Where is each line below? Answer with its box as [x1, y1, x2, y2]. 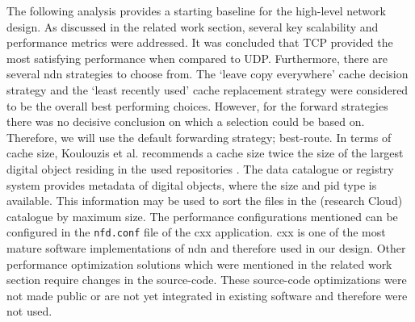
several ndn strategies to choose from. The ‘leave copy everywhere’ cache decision [6, 65, 409, 82]
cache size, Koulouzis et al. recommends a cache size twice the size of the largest [6, 144, 404, 161]
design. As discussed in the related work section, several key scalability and [6, 18, 379, 35]
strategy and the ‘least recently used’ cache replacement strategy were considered [6, 81, 409, 98]
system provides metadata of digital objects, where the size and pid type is [6, 176, 377, 193]
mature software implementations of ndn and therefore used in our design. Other [6, 239, 406, 256]
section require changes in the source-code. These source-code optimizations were [6, 271, 407, 288]
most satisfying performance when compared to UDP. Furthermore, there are [6, 49, 388, 66]
